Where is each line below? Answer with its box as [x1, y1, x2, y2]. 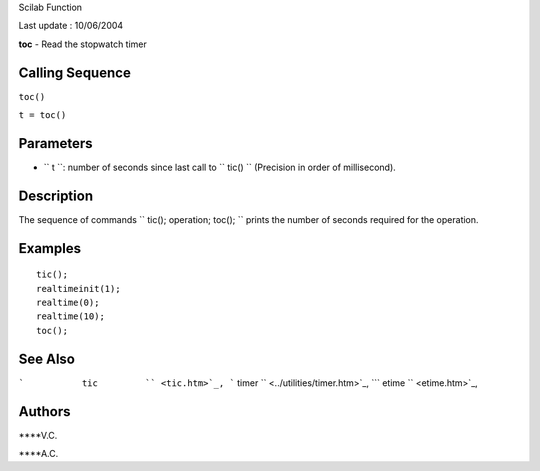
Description [18, 187, 94, 204]
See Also [18, 350, 75, 367]
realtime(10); [36, 311, 105, 322]
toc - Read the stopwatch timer [18, 38, 147, 50]
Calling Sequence [18, 64, 132, 81]
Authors [18, 403, 71, 420]
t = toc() [18, 110, 67, 121]
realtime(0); [36, 297, 100, 309]
